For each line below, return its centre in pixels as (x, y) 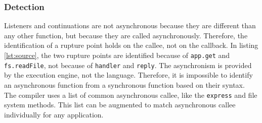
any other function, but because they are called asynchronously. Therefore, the (126, 35)
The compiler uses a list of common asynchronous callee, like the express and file (131, 95)
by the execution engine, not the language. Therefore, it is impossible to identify (128, 75)
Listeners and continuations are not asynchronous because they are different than (130, 25)
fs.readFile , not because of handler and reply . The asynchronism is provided (128, 65)
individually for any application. (54, 114)
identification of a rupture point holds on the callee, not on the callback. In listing (131, 45)
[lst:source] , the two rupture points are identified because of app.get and (117, 55)
